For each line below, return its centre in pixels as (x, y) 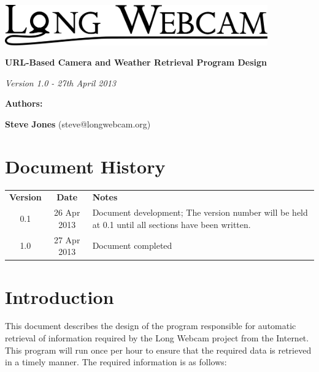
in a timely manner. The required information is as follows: (116, 362)
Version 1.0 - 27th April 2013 (60, 82)
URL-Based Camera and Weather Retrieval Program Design (136, 62)
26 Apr (67, 212)
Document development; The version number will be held (200, 212)
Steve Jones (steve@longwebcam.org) (78, 123)
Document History (85, 166)
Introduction (60, 296)
